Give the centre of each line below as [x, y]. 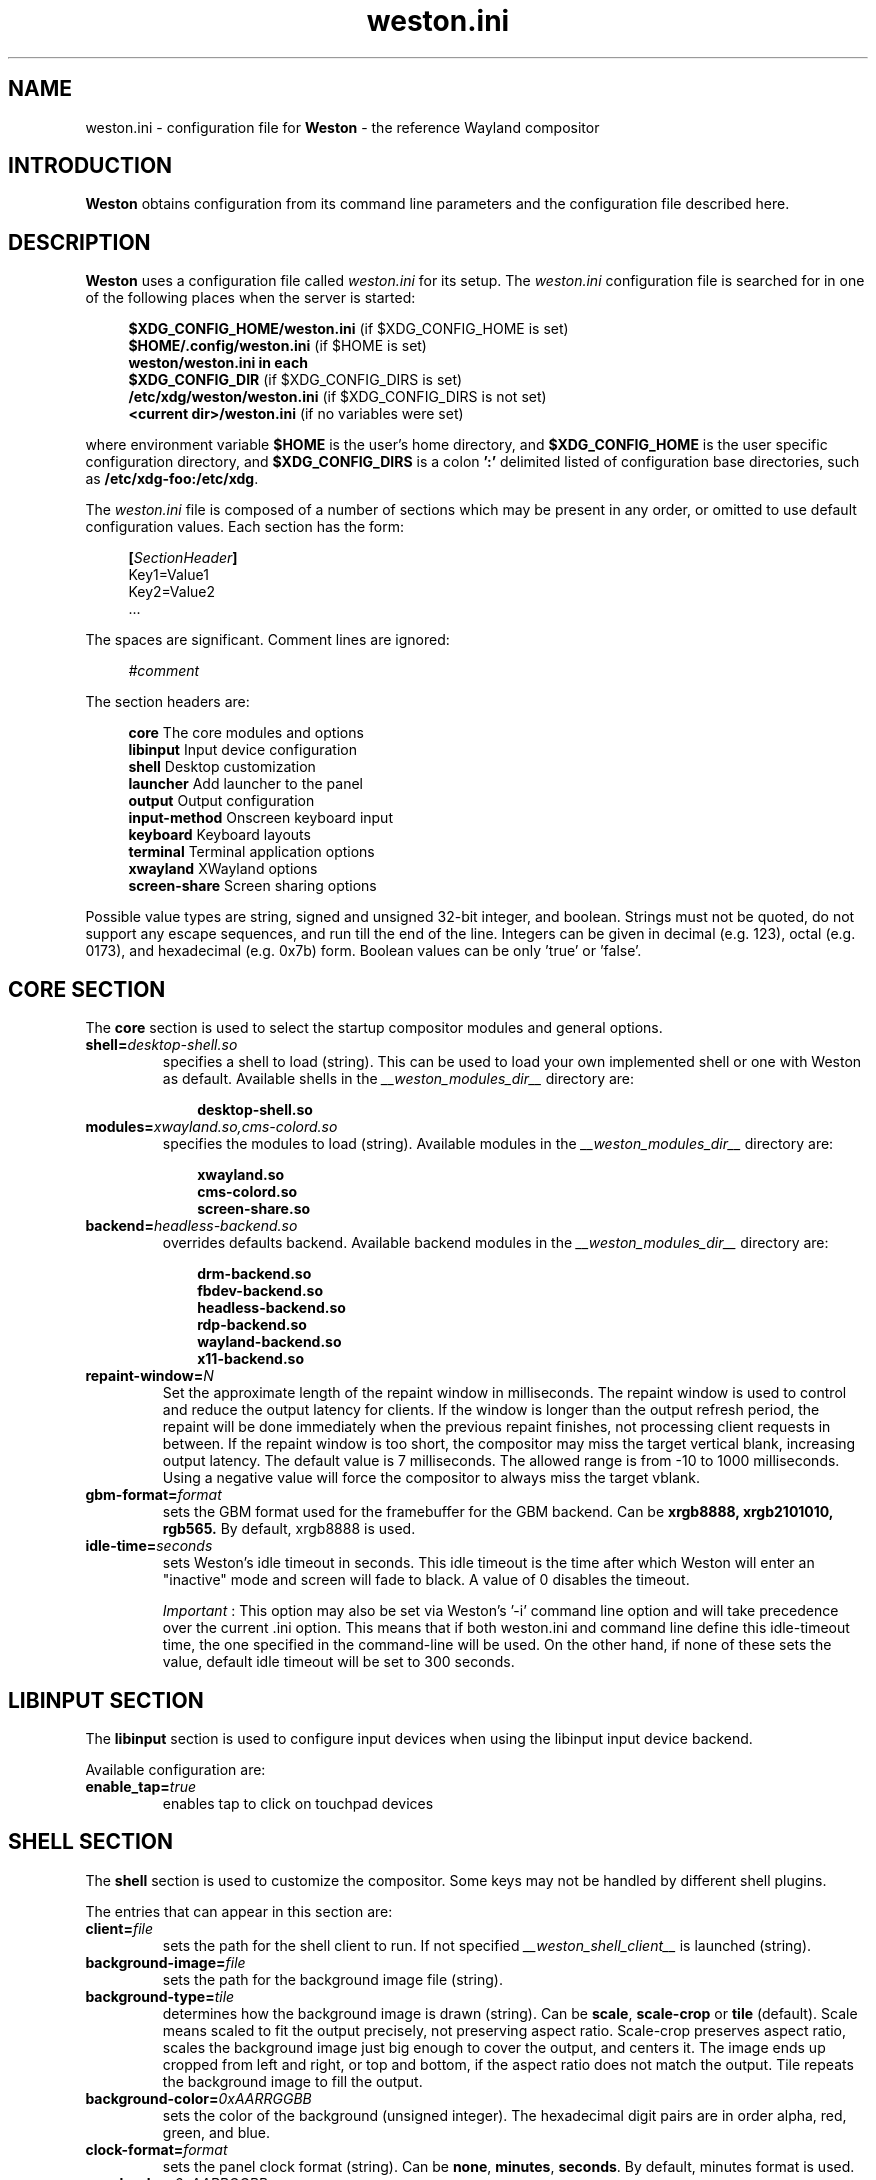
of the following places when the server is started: [250, 298]
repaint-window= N [149, 1376]
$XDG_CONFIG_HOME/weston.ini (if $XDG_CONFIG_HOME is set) [348, 329]
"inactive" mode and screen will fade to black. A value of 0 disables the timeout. [426, 1580]
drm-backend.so [254, 1274]
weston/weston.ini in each [218, 363]
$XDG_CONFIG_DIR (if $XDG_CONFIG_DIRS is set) [295, 380]
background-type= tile [160, 1996]
